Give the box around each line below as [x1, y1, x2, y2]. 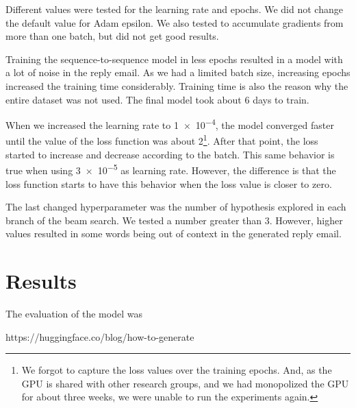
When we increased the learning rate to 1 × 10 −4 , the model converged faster [5, 116, 334, 132]
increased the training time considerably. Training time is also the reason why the [5, 78, 348, 93]
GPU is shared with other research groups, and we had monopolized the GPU [21, 376, 349, 390]
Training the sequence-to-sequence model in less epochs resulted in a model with [5, 51, 343, 66]
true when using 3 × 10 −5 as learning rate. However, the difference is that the [5, 161, 336, 177]
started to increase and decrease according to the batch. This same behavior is [5, 147, 335, 161]
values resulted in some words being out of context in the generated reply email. [5, 226, 342, 241]
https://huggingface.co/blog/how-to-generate [5, 329, 194, 344]
